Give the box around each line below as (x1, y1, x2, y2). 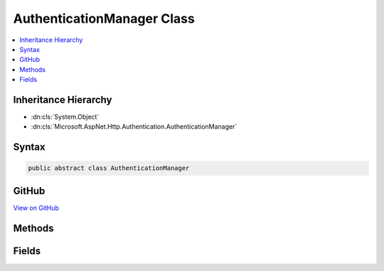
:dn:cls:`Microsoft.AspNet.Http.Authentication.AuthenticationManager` (31, 122, 238, 131)
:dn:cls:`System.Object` (31, 112, 100, 121)
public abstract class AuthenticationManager (28, 164, 190, 172)
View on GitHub (13, 203, 60, 212)
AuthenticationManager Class (13, 11, 195, 26)
